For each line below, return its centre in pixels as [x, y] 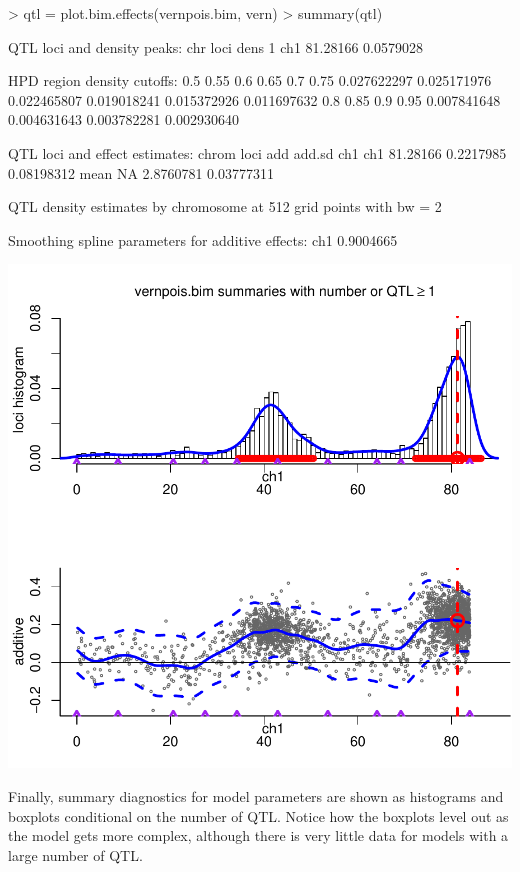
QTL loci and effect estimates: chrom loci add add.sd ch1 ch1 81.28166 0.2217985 [257, 152]
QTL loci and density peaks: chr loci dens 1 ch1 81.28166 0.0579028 [216, 46]
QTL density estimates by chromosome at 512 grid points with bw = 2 [225, 206]
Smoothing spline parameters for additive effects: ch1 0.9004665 [203, 239]
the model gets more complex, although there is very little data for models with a [258, 835]
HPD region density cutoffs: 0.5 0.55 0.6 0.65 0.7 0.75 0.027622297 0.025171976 [250, 80]
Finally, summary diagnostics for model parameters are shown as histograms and [256, 795]
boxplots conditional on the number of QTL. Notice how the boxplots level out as [258, 815]
